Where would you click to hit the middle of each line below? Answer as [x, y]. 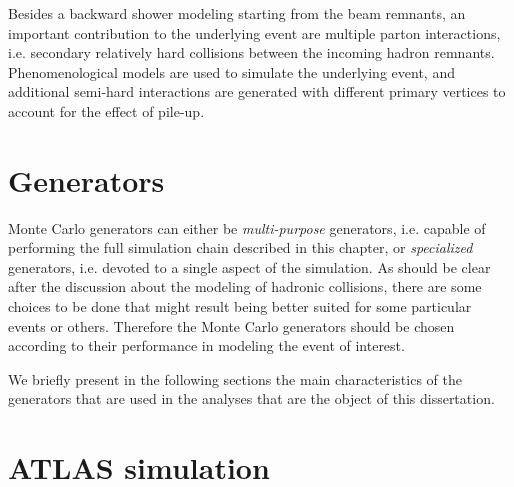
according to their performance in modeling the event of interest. [206, 345]
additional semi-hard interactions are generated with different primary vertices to [257, 91]
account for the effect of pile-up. [106, 110]
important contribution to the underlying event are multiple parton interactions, [254, 32]
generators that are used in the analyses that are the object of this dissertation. [251, 398]
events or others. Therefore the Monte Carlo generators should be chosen [231, 325]
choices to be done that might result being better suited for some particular [240, 306]
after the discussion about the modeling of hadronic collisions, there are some [245, 286]
